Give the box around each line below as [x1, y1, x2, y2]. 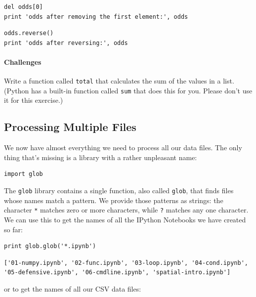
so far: [4, 224, 23, 234]
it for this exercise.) [4, 95, 63, 105]
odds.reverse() [4, 30, 54, 37]
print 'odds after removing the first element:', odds [4, 13, 188, 20]
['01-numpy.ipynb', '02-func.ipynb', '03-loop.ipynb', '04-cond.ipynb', [4, 259, 248, 266]
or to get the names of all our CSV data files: [4, 283, 141, 294]
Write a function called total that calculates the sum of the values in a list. [4, 76, 234, 86]
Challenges [4, 56, 42, 67]
